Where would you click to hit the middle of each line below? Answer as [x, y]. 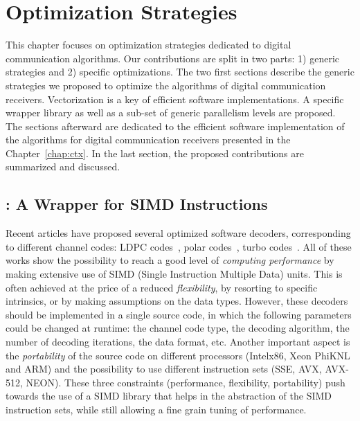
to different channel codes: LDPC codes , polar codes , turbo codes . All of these [179, 246]
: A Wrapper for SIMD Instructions [137, 204]
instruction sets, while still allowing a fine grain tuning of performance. [156, 409]
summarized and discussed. [63, 167]
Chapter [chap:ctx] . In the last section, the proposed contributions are [155, 153]
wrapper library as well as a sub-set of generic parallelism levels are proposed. [171, 113]
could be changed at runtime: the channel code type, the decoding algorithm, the [178, 328]
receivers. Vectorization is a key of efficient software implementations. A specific [175, 99]
